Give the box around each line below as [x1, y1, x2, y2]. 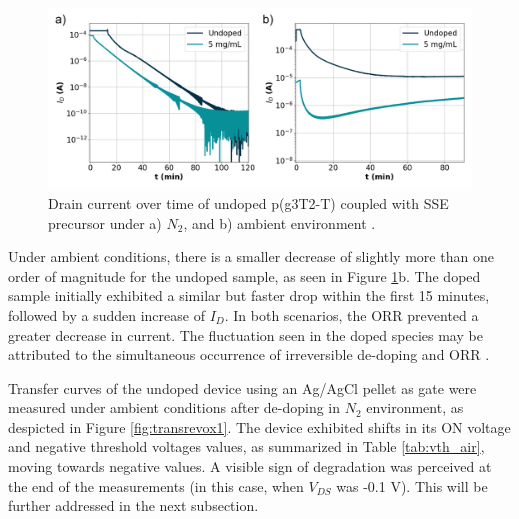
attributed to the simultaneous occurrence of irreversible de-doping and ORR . [8, 344, 490, 365]
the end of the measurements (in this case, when [8, 475, 304, 496]
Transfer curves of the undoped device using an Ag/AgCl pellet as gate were [8, 377, 477, 398]
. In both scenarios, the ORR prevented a [224, 304, 479, 325]
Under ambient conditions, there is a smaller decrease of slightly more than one [8, 246, 494, 267]
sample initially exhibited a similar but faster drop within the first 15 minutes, [8, 285, 490, 306]
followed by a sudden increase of [8, 304, 205, 325]
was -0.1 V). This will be [336, 475, 488, 496]
